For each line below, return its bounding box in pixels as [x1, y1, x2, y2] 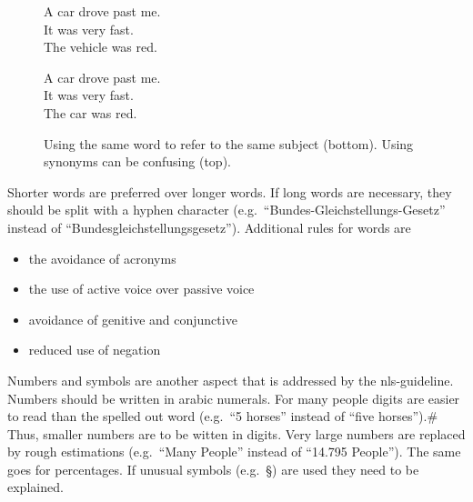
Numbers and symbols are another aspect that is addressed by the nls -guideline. [7, 370, 454, 389]
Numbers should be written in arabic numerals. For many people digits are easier [7, 388, 460, 407]
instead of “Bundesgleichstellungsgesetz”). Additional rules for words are [7, 217, 411, 236]
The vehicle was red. [44, 37, 157, 56]
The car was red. [44, 103, 137, 122]
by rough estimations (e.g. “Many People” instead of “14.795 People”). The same [7, 442, 461, 461]
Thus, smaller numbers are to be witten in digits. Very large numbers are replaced [7, 424, 466, 443]
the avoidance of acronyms [28, 248, 176, 267]
